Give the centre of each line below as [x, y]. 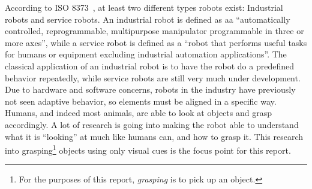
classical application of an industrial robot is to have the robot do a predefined [149, 65]
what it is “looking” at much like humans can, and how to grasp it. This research [154, 136]
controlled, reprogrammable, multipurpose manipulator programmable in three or [154, 31]
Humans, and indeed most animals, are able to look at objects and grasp [138, 113]
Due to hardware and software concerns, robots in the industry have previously [150, 89]
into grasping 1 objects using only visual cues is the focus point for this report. [148, 149]
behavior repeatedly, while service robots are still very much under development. [153, 77]
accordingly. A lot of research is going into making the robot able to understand [152, 124]
